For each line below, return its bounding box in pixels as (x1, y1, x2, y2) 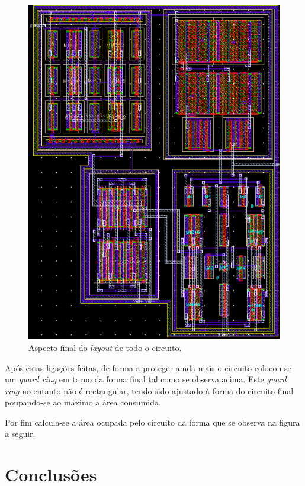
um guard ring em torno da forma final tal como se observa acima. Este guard (5, 373, 287, 385)
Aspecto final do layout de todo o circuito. (28, 341, 182, 353)
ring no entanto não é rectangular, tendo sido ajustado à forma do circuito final (5, 384, 294, 397)
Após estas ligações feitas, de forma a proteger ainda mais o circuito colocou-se (5, 361, 291, 374)
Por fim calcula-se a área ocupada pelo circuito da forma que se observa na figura (5, 416, 300, 428)
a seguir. (5, 427, 36, 440)
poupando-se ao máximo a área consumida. (5, 396, 161, 408)
